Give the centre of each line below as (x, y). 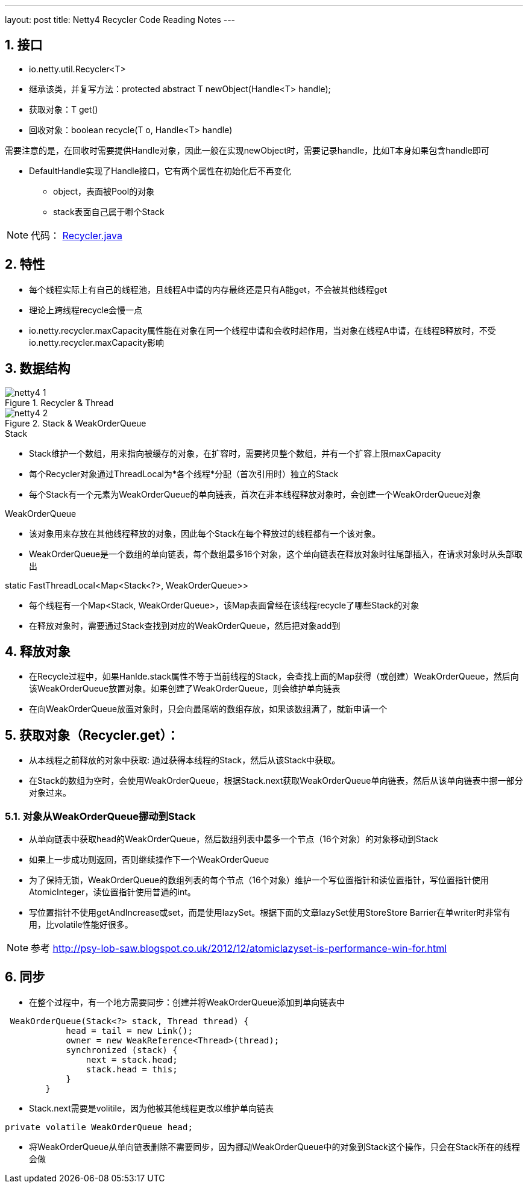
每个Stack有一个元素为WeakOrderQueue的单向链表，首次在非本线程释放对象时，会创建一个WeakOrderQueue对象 (255, 494)
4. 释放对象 (38, 651)
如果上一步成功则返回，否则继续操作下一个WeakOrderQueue (149, 859)
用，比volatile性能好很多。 (81, 924)
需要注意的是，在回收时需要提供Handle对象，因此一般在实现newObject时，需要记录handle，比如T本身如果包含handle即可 (247, 150)
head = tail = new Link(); (129, 1030)
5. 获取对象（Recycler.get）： (92, 735)
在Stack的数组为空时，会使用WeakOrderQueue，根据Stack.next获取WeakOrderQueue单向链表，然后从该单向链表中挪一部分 (276, 781)
